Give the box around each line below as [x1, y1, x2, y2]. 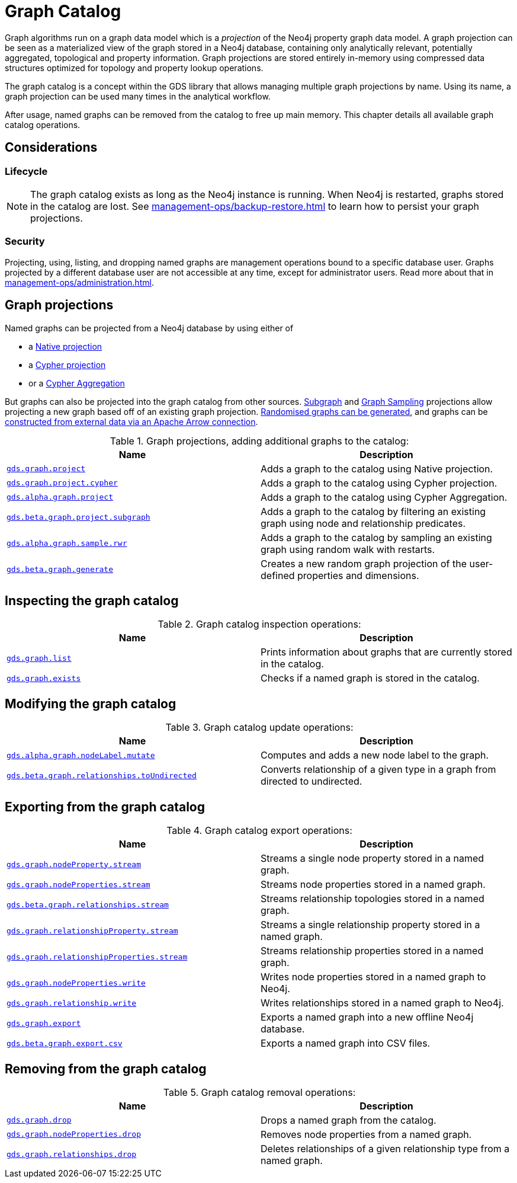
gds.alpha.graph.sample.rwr [7, 539, 127, 548]
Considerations [5, 140, 98, 155]
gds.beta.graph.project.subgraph [7, 513, 150, 522]
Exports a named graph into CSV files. [261, 1037, 431, 1050]
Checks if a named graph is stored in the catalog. [261, 672, 480, 685]
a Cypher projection [28, 359, 106, 370]
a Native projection [28, 341, 102, 351]
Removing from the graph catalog [5, 1061, 207, 1076]
